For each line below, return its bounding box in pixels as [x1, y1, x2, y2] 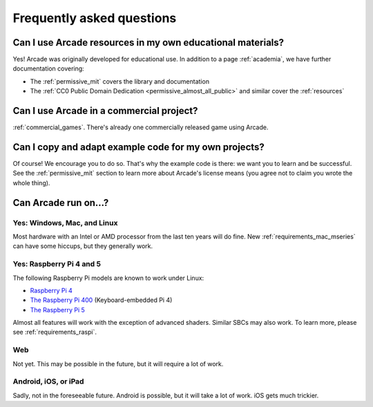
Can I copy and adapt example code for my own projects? [12, 141, 265, 153]
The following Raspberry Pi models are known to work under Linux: [12, 274, 204, 282]
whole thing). [12, 178, 50, 187]
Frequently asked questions [12, 10, 177, 26]
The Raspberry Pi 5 [30, 305, 86, 314]
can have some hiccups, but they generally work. [12, 242, 153, 250]
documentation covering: [12, 64, 84, 73]
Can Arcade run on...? [12, 197, 109, 209]
